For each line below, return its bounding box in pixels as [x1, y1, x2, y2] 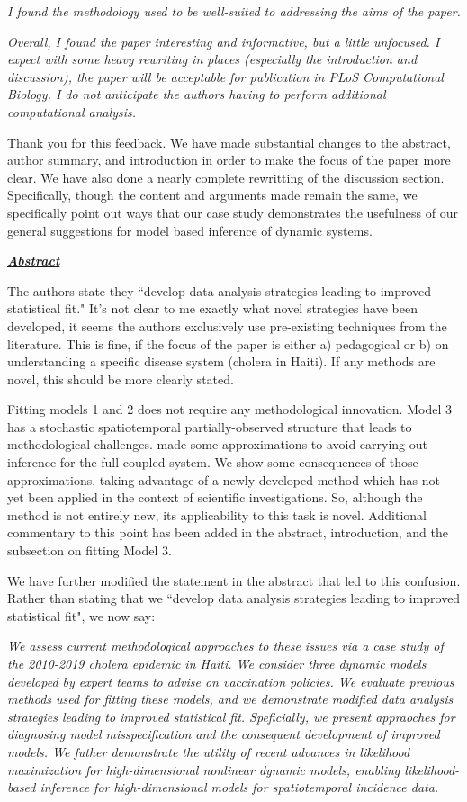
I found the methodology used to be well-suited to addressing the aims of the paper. [7, 2, 461, 20]
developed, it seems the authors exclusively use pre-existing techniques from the [7, 316, 447, 335]
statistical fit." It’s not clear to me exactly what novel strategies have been [7, 299, 418, 318]
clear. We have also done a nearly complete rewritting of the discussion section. [7, 167, 445, 186]
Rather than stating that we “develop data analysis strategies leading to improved [7, 589, 461, 608]
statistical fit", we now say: [7, 606, 156, 625]
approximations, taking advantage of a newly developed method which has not [7, 470, 440, 489]
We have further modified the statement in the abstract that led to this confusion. [7, 571, 461, 590]
